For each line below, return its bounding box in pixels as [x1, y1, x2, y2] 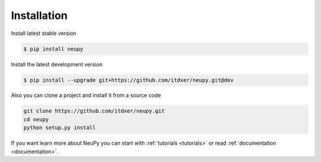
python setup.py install [23, 125, 96, 131]
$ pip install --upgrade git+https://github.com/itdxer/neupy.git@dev [23, 77, 234, 83]
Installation [11, 9, 68, 22]
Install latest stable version [11, 30, 77, 37]
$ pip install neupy [23, 45, 83, 52]
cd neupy [23, 116, 49, 123]
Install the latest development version [11, 61, 103, 68]
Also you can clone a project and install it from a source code [11, 92, 161, 99]
